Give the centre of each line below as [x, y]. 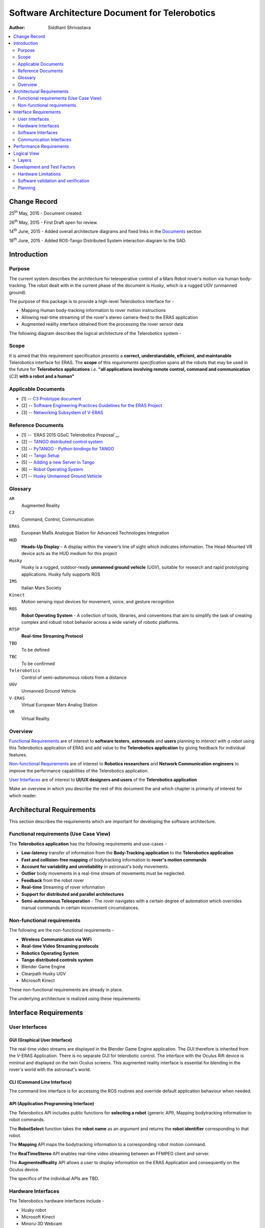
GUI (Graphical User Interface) [40, 1040]
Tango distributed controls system [57, 960]
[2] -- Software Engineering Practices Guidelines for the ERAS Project [92, 406]
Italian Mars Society [41, 588]
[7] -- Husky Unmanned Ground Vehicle [62, 476]
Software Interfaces [38, 133]
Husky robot [34, 1210]
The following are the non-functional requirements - [62, 930]
